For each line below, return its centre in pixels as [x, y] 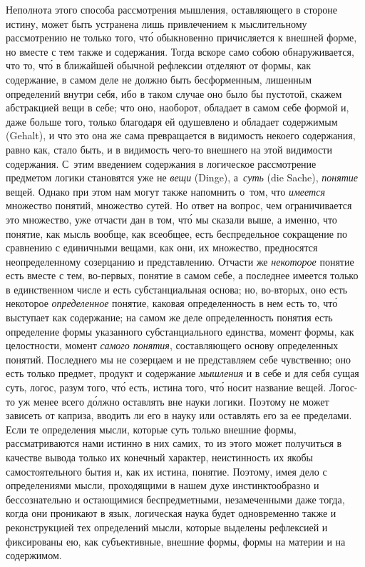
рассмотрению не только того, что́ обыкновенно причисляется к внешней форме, [181, 37]
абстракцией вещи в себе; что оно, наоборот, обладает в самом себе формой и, [178, 107]
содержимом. [34, 555]
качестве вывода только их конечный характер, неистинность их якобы [159, 457]
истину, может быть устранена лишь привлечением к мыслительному [156, 23]
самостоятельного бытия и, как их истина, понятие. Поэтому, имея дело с [166, 471]
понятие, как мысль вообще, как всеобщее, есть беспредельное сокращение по [177, 233]
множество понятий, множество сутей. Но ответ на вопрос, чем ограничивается [179, 205]
